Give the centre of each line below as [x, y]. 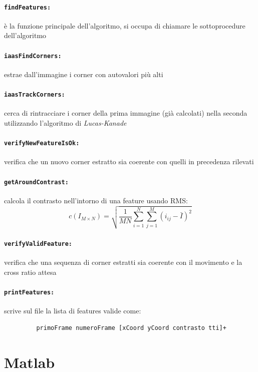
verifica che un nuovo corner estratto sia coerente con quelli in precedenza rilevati [129, 161]
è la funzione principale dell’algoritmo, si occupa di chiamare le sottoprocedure [125, 25]
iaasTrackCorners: [35, 95]
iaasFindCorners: [33, 56]
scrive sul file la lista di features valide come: [73, 311]
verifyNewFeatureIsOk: [42, 143]
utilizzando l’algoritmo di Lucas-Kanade [65, 122]
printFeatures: [29, 292]
